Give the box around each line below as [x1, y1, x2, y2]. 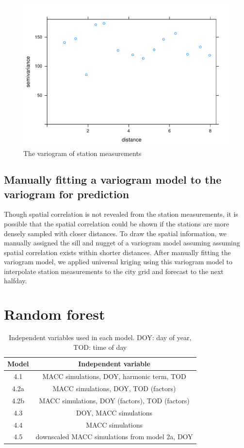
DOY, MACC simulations [76, 407, 153, 417]
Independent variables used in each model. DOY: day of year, [9, 332, 192, 343]
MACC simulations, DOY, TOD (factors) [52, 383, 176, 394]
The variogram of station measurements [23, 148, 142, 158]
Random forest [4, 304, 105, 324]
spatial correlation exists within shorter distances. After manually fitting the [4, 247, 231, 257]
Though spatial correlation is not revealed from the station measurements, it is [4, 209, 238, 219]
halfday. [4, 276, 27, 286]
